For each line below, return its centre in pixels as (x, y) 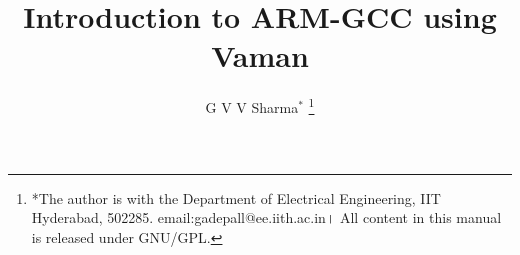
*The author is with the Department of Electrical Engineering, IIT (236, 197)
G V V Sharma (252, 106)
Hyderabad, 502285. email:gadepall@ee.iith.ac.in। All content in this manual (266, 217)
